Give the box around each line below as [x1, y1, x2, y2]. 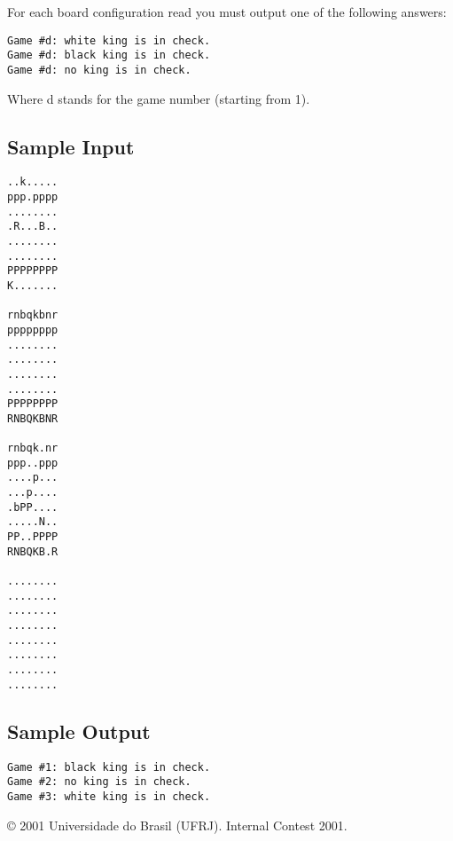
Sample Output [7, 717, 151, 744]
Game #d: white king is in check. [7, 34, 211, 47]
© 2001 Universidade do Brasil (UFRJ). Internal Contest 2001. [7, 815, 348, 834]
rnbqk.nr [7, 442, 59, 455]
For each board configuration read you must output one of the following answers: [7, 3, 447, 20]
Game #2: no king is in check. [7, 775, 191, 789]
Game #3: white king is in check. [7, 790, 211, 803]
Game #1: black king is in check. [7, 760, 211, 774]
